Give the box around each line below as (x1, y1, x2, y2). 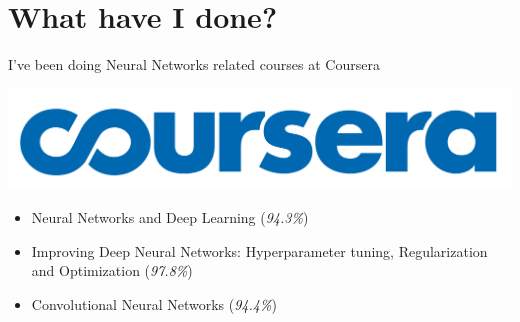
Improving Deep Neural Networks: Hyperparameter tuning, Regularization (31, 240, 488, 261)
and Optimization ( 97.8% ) (31, 260, 193, 281)
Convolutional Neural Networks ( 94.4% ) (31, 293, 277, 314)
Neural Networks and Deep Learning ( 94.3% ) (31, 207, 309, 228)
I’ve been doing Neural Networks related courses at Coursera (8, 54, 380, 75)
